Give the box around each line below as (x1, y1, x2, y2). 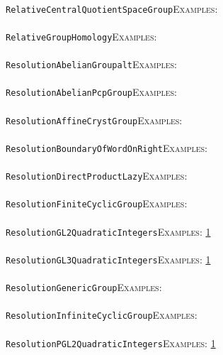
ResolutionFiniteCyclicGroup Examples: (6, 196, 188, 211)
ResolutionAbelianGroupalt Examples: (6, 57, 178, 72)
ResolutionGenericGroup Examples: (6, 280, 162, 295)
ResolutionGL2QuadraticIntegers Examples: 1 (6, 224, 211, 239)
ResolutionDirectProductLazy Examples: (6, 168, 188, 183)
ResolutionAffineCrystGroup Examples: (6, 112, 183, 127)
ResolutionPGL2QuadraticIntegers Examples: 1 (6, 335, 216, 350)
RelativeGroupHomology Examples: (6, 28, 157, 43)
